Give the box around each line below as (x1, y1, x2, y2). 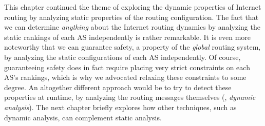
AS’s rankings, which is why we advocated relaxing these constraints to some (4, 72, 247, 82)
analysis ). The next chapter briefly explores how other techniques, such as (4, 101, 237, 112)
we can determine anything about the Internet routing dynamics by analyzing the (4, 22, 260, 32)
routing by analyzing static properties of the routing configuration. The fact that (4, 11, 259, 22)
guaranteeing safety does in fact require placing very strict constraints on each (4, 61, 250, 72)
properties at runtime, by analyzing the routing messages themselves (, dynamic (4, 92, 256, 102)
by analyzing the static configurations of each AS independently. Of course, (4, 51, 241, 62)
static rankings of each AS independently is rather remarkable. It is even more (4, 31, 251, 42)
